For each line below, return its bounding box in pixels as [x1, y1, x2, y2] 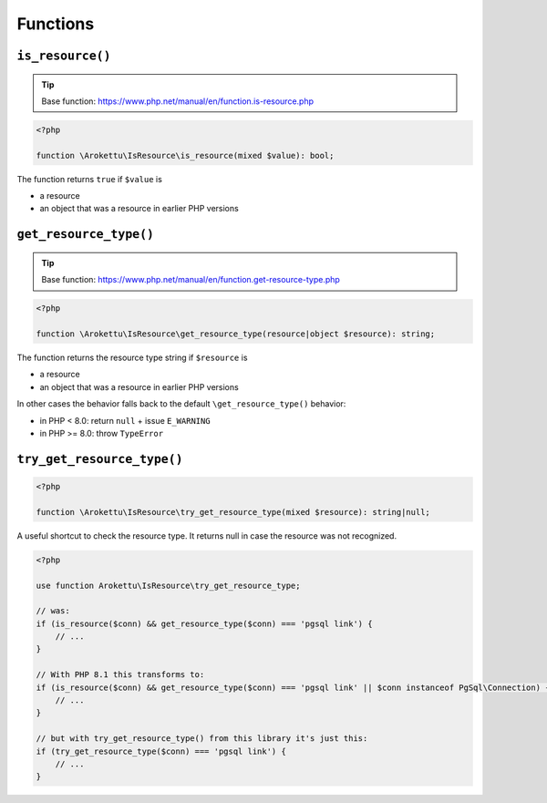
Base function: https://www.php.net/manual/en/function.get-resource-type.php [41, 274, 341, 285]
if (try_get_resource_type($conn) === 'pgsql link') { [36, 746, 286, 757]
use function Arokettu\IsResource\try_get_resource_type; [36, 580, 301, 591]
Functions [16, 14, 95, 34]
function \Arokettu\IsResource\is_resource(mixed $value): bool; [36, 150, 335, 160]
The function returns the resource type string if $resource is [16, 352, 248, 364]
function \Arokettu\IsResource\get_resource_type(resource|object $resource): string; [36, 329, 436, 339]
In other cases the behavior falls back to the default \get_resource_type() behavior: [16, 398, 346, 409]
